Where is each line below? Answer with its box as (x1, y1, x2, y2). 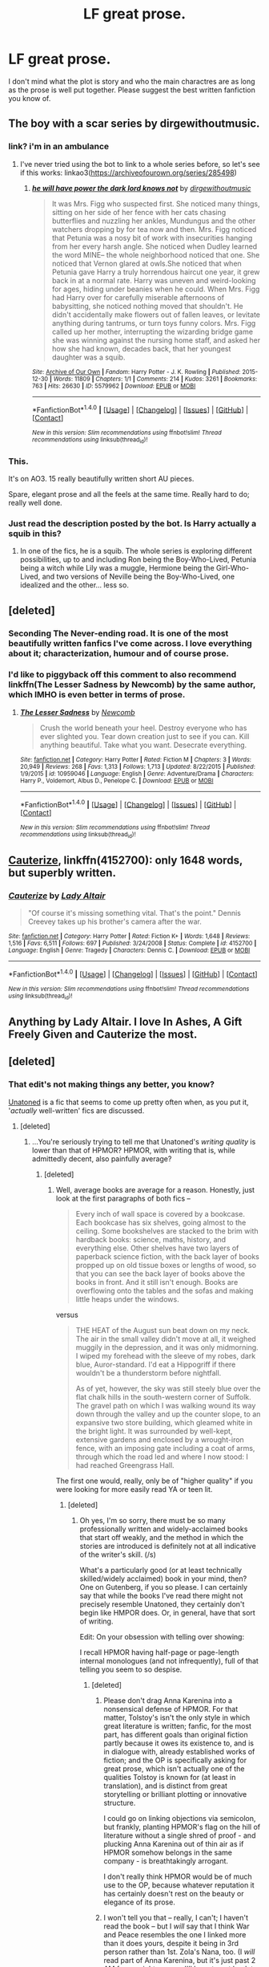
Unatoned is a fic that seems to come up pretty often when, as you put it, (8, 1097, 250, 1107)
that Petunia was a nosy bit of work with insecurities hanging (51, 233, 253, 242)
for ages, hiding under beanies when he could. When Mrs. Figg (51, 284, 260, 294)
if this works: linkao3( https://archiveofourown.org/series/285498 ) (19, 168, 238, 177)
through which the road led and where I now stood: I (75, 1452, 248, 1461)
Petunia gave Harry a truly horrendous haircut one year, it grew (51, 266, 260, 277)
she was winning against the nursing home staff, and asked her (51, 335, 261, 345)
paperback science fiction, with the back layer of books (75, 1251, 260, 1261)
